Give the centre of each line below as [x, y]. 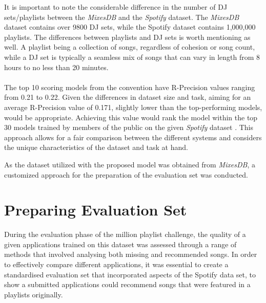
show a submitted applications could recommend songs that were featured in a [127, 284]
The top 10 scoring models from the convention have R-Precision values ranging [130, 87]
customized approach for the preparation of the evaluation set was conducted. [126, 174]
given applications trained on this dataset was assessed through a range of [120, 244]
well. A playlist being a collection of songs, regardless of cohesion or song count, [130, 47]
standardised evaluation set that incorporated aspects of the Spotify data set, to [130, 274]
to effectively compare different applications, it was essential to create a [116, 264]
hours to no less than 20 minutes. [56, 67]
